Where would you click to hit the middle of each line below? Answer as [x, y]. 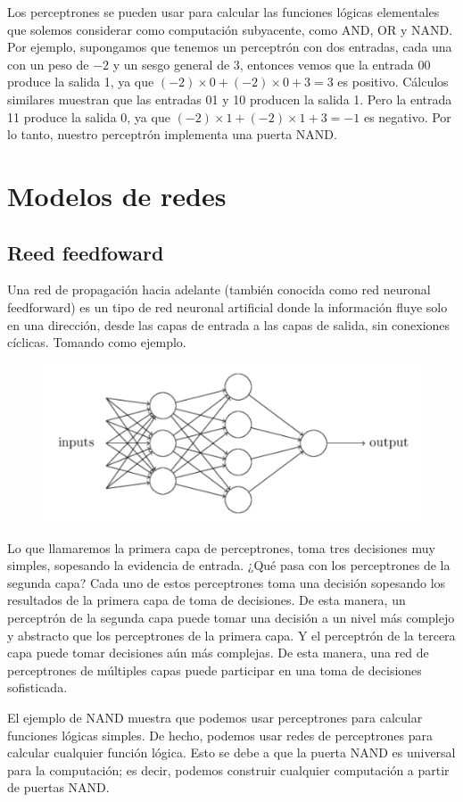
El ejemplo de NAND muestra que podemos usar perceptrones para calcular [215, 717]
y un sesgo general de [171, 64]
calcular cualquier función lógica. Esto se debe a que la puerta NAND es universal [231, 752]
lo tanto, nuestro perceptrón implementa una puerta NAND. [172, 134]
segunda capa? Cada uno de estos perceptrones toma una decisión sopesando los [227, 582]
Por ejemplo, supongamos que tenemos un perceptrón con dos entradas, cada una [230, 47]
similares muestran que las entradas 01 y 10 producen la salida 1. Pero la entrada [230, 99]
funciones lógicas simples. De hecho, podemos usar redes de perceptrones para [220, 735]
